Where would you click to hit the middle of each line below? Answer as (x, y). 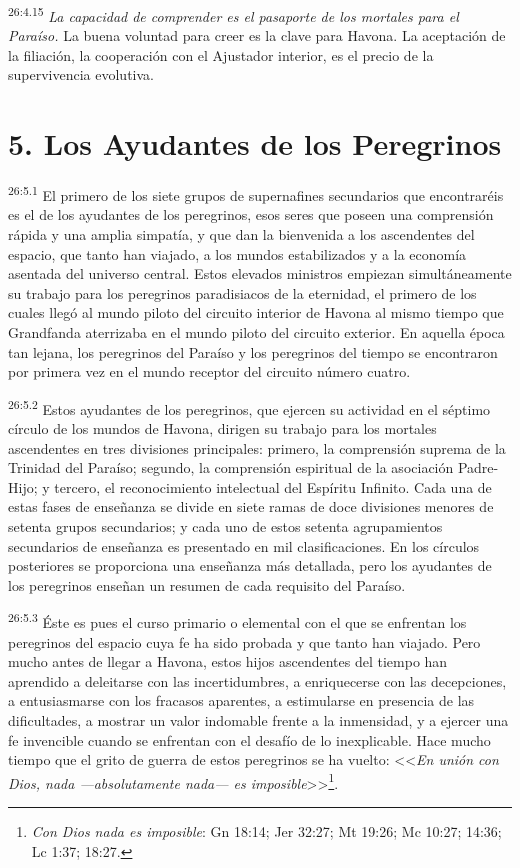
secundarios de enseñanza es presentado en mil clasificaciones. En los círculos (244, 545)
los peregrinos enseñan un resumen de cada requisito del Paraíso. (207, 584)
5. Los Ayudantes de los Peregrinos (255, 143)
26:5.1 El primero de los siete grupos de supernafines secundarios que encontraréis (256, 193)
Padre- (478, 467)
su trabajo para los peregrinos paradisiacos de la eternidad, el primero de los (242, 292)
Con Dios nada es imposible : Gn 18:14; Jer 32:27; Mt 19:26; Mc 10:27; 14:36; (266, 831)
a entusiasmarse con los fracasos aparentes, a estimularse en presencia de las (241, 700)
